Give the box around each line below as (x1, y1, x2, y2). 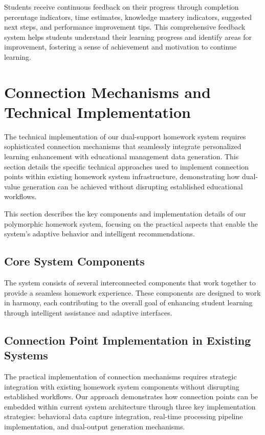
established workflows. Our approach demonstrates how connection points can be (4, 391, 258, 402)
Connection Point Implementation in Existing (4, 332, 251, 348)
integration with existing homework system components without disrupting (4, 381, 239, 392)
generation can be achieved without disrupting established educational (23, 181, 243, 191)
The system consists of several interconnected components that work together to (4, 277, 256, 288)
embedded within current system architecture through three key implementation (4, 401, 256, 412)
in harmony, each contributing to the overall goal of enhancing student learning (4, 297, 253, 308)
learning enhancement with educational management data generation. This (4, 151, 239, 162)
